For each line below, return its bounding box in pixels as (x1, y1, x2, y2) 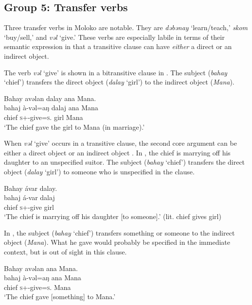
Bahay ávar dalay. (4, 183, 57, 193)
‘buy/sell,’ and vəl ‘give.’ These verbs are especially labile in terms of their (4, 32, 225, 42)
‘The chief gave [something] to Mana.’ (4, 291, 116, 302)
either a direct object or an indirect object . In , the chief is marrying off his (4, 147, 231, 157)
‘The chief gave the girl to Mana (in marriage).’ (4, 121, 145, 132)
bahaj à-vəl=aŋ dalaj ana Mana (4, 102, 98, 113)
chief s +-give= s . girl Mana (4, 112, 83, 122)
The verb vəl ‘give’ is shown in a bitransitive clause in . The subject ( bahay (4, 67, 227, 77)
